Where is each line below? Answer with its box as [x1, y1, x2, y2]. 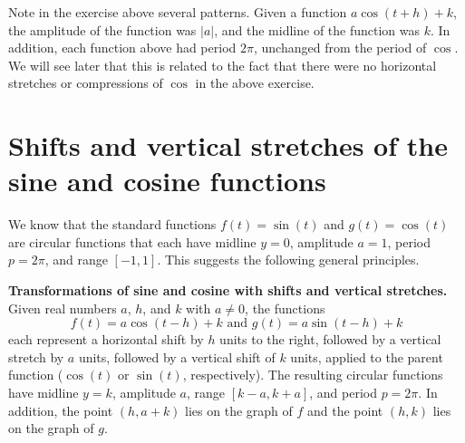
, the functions [245, 298, 325, 317]
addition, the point [8, 400, 113, 419]
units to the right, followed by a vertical [219, 330, 441, 349]
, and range [44, 250, 108, 269]
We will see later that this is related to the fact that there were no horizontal [8, 55, 437, 74]
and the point [307, 400, 383, 419]
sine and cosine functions [8, 162, 326, 199]
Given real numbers [8, 298, 117, 317]
